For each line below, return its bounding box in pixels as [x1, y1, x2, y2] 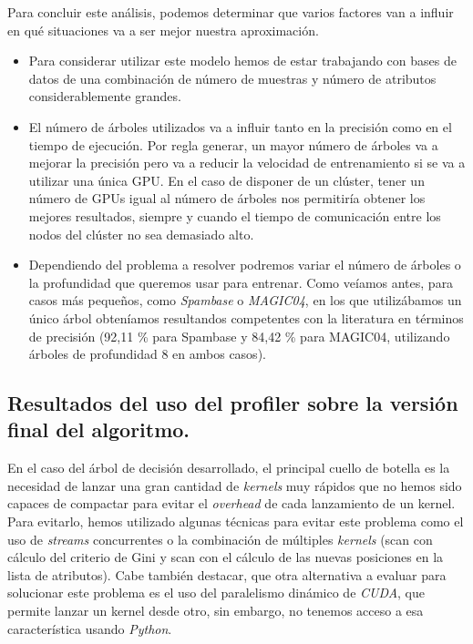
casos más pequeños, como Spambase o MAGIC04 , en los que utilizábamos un [28, 291, 462, 310]
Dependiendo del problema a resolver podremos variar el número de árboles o [28, 255, 461, 274]
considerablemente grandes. [28, 87, 181, 106]
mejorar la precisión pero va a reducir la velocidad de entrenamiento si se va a [28, 153, 466, 172]
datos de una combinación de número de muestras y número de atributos [28, 68, 437, 87]
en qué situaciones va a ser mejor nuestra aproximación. [7, 20, 319, 39]
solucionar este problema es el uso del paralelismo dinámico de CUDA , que [7, 583, 426, 602]
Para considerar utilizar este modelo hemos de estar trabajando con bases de [28, 51, 457, 70]
